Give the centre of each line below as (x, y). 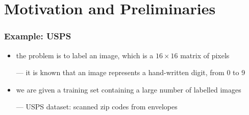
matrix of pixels (205, 55)
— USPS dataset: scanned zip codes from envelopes (97, 107)
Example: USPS (38, 36)
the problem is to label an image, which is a (85, 55)
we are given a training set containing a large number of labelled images (129, 89)
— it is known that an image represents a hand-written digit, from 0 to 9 (131, 72)
